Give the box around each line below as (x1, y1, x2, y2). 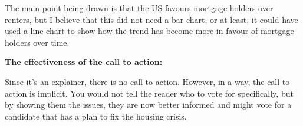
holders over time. (5, 36, 70, 48)
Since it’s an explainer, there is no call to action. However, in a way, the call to (5, 75, 290, 87)
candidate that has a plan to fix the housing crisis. (5, 110, 187, 122)
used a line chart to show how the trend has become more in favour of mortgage (5, 25, 294, 37)
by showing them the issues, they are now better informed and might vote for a (5, 98, 292, 111)
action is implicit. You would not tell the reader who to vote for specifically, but (5, 87, 294, 99)
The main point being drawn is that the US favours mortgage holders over (5, 2, 274, 13)
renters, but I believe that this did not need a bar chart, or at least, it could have (5, 13, 298, 25)
